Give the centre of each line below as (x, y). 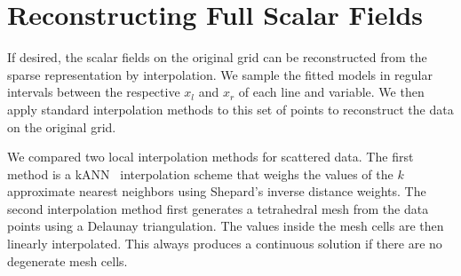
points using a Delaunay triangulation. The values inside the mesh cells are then (226, 226)
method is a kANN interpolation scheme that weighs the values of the (200, 173)
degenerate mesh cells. (68, 260)
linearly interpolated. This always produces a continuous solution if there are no (225, 244)
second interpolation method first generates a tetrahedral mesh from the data (218, 208)
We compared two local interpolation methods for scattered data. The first (211, 157)
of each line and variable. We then (331, 92)
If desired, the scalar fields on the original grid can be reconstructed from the (217, 57)
